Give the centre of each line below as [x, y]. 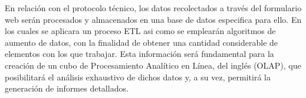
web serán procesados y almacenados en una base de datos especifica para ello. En [153, 19]
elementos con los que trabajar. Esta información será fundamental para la [139, 54]
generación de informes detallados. [67, 88]
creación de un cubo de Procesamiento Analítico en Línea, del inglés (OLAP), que [153, 65]
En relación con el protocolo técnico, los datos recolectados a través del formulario [153, 8]
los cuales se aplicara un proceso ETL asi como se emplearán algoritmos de [140, 31]
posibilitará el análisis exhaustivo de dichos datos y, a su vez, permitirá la [138, 77]
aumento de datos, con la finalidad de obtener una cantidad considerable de [142, 42]
